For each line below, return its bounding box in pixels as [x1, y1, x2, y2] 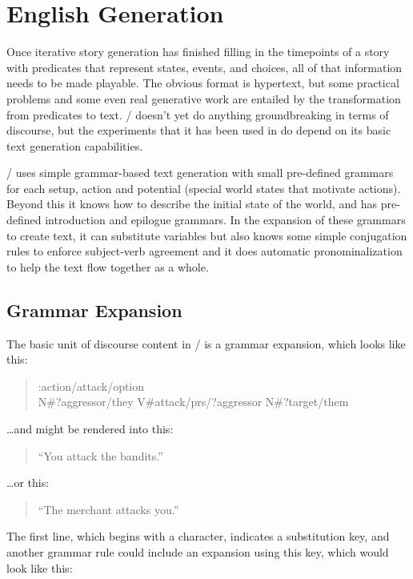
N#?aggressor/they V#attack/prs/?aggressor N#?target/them [38, 393, 349, 410]
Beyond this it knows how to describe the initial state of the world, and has [6, 195, 378, 212]
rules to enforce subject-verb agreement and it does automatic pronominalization [6, 243, 403, 259]
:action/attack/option [38, 377, 145, 394]
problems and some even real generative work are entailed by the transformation [6, 90, 401, 107]
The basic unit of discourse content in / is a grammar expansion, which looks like [6, 335, 406, 352]
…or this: [6, 474, 50, 491]
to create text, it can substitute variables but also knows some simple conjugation [6, 227, 407, 243]
